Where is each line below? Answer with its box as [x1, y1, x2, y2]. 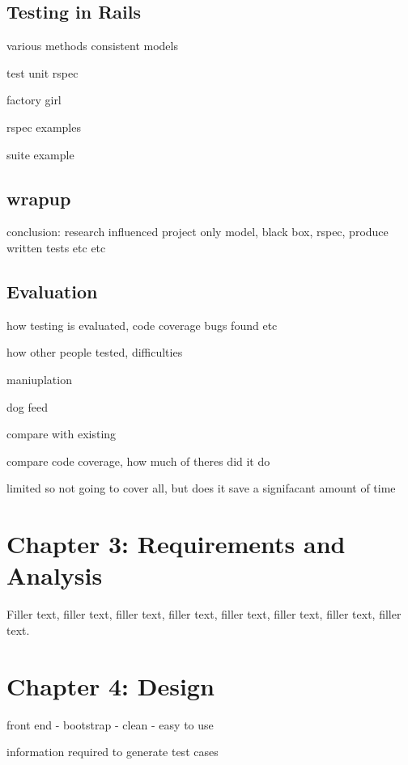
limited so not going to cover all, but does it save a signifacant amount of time [6, 480, 396, 497]
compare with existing [6, 425, 117, 442]
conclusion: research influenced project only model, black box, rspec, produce [6, 223, 389, 240]
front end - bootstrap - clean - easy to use [6, 716, 214, 733]
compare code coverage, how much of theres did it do [6, 452, 270, 469]
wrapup [6, 185, 71, 210]
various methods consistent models [6, 37, 178, 54]
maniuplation [6, 370, 72, 387]
